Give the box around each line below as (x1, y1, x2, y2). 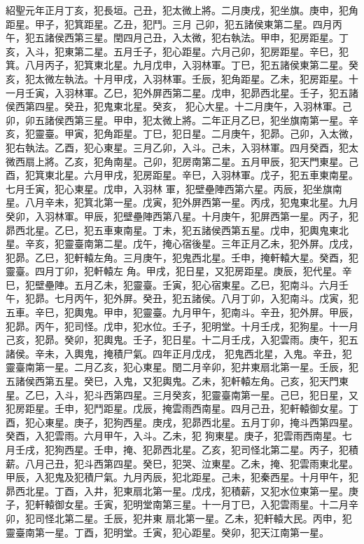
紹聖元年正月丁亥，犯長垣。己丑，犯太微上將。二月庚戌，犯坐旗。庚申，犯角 (6, 3, 358, 17)
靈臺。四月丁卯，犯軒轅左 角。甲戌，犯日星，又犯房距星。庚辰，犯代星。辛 (6, 264, 352, 278)
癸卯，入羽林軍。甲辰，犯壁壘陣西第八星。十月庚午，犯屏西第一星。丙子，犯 (6, 208, 358, 223)
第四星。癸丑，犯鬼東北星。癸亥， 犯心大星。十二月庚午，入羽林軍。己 (24, 99, 352, 114)
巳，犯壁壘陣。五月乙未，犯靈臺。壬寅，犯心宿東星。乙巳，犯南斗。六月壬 (6, 277, 349, 292)
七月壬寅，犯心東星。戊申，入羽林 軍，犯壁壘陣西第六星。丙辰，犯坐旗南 (6, 181, 342, 196)
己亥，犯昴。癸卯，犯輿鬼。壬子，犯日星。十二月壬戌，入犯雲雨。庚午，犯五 (6, 332, 358, 347)
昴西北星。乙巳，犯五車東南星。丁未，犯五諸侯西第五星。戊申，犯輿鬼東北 (6, 222, 349, 237)
